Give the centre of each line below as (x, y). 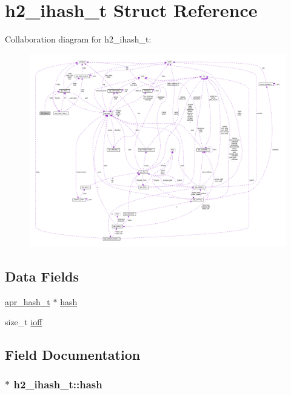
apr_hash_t (28, 301)
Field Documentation (73, 355)
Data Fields (42, 276)
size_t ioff (24, 322)
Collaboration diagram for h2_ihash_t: (78, 39)
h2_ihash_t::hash (58, 384)
